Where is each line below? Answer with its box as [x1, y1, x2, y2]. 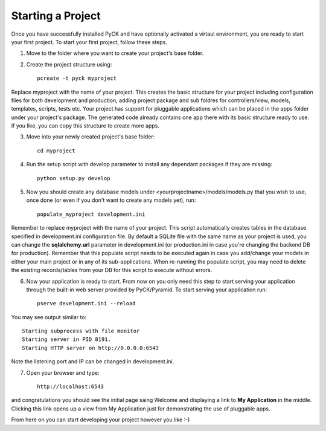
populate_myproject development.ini [37, 210, 145, 218]
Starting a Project [11, 9, 101, 22]
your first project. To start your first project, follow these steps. [11, 38, 167, 45]
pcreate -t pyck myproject [37, 75, 117, 82]
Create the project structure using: [26, 60, 112, 68]
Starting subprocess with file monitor [22, 328, 140, 335]
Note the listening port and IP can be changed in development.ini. [11, 358, 174, 365]
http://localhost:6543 [37, 383, 104, 390]
